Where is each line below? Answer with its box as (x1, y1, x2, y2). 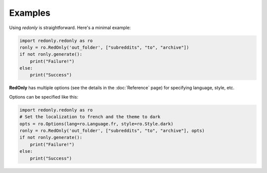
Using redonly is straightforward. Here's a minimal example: (9, 25, 131, 31)
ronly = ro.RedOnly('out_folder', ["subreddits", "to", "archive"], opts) (19, 128, 205, 134)
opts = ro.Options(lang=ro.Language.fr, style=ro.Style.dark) (19, 121, 174, 127)
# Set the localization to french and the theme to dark (19, 114, 161, 120)
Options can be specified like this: (9, 94, 79, 100)
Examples (9, 7, 50, 18)
